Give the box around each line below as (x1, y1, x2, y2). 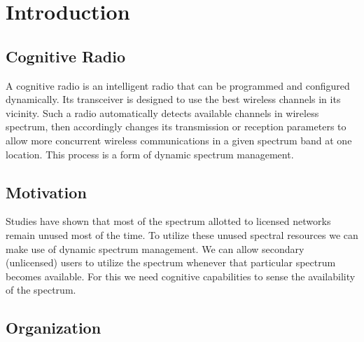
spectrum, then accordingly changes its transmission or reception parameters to (6, 119, 346, 134)
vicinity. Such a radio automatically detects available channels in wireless (6, 105, 319, 120)
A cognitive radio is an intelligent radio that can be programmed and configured (6, 78, 350, 93)
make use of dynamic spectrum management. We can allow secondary (6, 241, 304, 256)
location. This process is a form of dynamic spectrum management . (6, 146, 294, 161)
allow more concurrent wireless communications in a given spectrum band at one (6, 132, 352, 147)
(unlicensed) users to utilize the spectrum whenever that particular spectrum (6, 255, 336, 270)
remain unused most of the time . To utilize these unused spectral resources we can (6, 227, 358, 242)
